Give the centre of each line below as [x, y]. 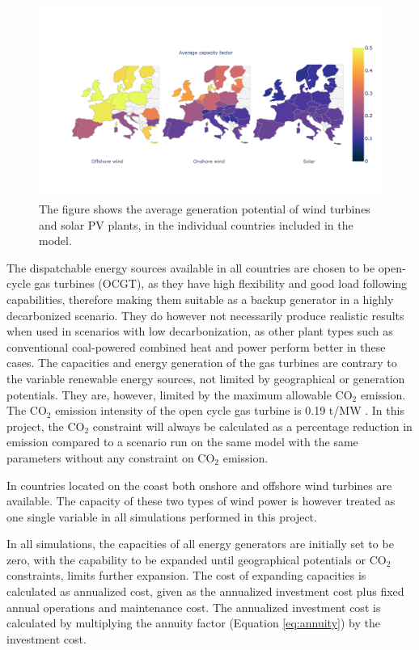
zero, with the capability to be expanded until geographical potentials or [186, 559]
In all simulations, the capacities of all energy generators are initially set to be [200, 544]
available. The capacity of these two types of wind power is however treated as [201, 501]
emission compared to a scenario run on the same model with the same [182, 442]
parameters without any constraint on [100, 457]
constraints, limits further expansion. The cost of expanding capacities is [186, 575]
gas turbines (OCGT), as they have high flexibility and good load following [221, 283]
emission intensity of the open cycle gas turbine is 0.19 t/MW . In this [230, 410]
